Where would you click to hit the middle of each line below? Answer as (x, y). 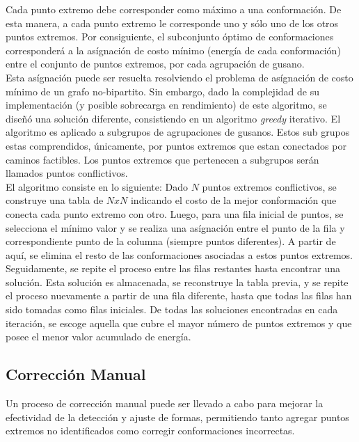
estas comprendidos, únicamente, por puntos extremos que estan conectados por (176, 145)
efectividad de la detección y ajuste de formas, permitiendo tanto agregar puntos (177, 417)
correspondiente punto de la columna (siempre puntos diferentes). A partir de (171, 241)
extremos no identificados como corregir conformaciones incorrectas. (150, 431)
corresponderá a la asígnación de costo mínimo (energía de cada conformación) (173, 50)
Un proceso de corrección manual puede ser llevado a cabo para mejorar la (165, 403)
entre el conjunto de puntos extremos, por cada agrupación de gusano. (155, 64)
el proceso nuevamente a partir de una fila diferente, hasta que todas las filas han (179, 295)
